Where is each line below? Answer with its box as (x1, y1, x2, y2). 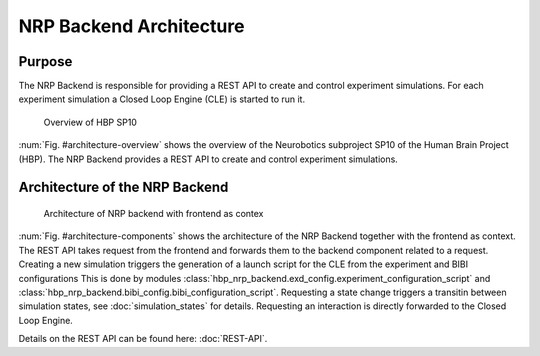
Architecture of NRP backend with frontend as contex (43, 208, 264, 220)
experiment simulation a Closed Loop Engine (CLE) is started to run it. (18, 93, 305, 105)
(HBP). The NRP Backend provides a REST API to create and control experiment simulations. (18, 153, 399, 165)
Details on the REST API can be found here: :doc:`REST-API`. (18, 333, 268, 345)
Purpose (18, 53, 73, 70)
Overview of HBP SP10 (43, 116, 137, 128)
